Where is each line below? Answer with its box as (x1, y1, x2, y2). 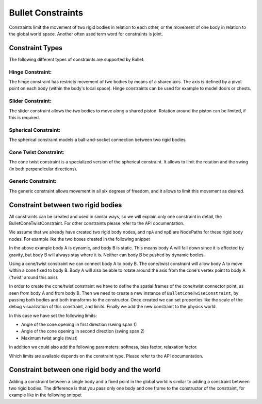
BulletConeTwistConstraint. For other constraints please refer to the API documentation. (9, 220, 184, 226)
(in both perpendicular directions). (9, 166, 78, 172)
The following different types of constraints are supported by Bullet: (9, 56, 145, 62)
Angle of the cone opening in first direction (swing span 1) (21, 321, 137, 328)
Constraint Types (9, 44, 63, 52)
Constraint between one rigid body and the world (9, 366, 161, 374)
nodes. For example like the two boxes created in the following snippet (9, 236, 150, 242)
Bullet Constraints (9, 7, 83, 18)
